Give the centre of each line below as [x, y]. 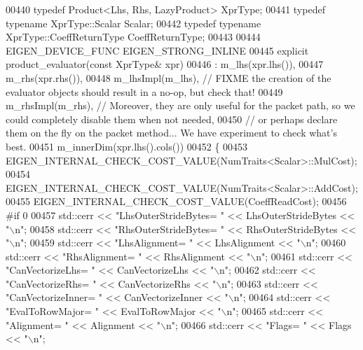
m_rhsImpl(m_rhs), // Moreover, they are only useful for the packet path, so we [180, 105]
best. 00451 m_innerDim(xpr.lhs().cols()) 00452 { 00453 [127, 146]
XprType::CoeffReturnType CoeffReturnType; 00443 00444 [133, 37]
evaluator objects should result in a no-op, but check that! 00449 [144, 91]
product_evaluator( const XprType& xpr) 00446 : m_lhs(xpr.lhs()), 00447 [165, 64]
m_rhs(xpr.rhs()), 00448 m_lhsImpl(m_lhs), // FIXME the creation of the [169, 77]
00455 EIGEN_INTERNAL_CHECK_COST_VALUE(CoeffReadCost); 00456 [176, 201]
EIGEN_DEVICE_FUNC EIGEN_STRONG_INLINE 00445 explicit [157, 50]
